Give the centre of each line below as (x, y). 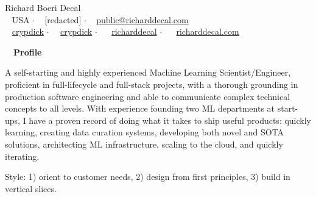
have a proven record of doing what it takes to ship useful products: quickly (170, 120)
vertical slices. (31, 188)
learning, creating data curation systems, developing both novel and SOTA (145, 132)
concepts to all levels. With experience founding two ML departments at (140, 108)
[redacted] (63, 19)
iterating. (22, 156)
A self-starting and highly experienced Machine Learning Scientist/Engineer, (148, 72)
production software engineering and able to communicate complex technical (148, 96)
